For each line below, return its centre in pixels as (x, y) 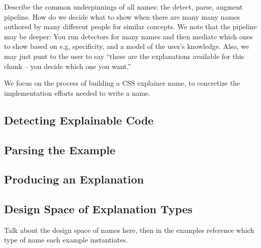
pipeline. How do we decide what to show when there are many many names (122, 16)
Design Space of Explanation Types (99, 209)
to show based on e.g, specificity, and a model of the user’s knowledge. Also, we (127, 46)
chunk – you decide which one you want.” (68, 66)
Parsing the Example (60, 149)
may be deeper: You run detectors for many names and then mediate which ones (128, 36)
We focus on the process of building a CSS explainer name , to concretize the (122, 83)
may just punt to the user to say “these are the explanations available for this (124, 56)
